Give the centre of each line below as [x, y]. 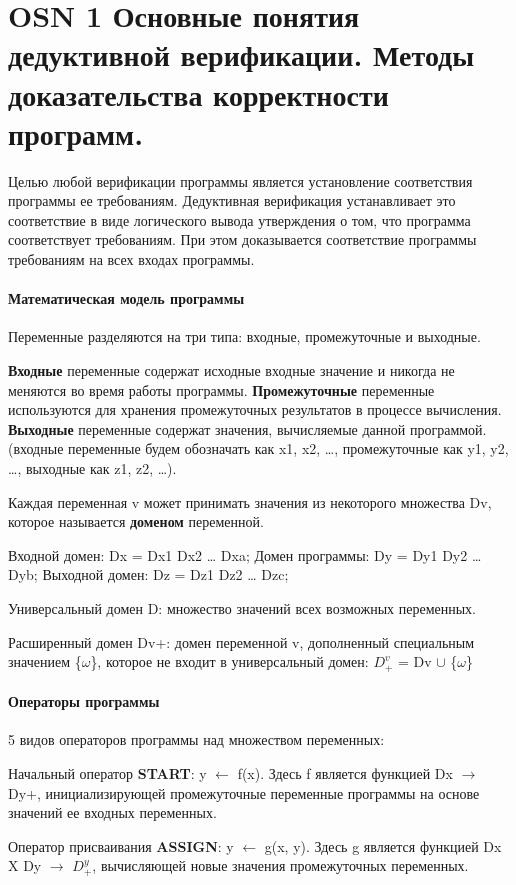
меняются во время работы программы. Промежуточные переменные [221, 389]
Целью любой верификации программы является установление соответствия [240, 180]
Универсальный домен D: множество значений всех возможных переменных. [242, 607]
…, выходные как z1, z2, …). [92, 468]
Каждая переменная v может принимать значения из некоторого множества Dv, [250, 501]
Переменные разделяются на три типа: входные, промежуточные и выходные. [244, 336]
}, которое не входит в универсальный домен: [229, 661]
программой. [448, 428]
